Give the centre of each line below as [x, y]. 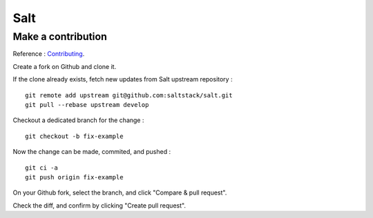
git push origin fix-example [74, 177]
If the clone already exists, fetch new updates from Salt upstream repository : [123, 79]
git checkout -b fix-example [74, 136]
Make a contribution [60, 37]
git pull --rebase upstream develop [87, 105]
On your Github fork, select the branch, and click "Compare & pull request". [120, 192]
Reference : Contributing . [49, 54]
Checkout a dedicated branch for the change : [78, 120]
